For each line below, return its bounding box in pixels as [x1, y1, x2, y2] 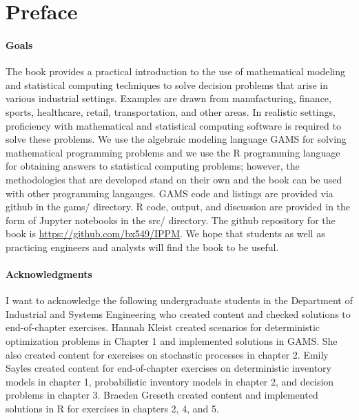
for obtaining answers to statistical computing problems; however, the [6, 159, 300, 173]
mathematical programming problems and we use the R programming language [6, 145, 340, 159]
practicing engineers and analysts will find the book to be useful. [6, 239, 279, 254]
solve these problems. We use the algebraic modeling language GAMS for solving [6, 132, 347, 146]
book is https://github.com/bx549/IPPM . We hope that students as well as [6, 226, 325, 241]
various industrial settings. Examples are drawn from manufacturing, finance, [6, 91, 331, 106]
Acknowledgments [6, 267, 92, 281]
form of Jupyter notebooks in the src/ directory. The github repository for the [6, 212, 336, 227]
